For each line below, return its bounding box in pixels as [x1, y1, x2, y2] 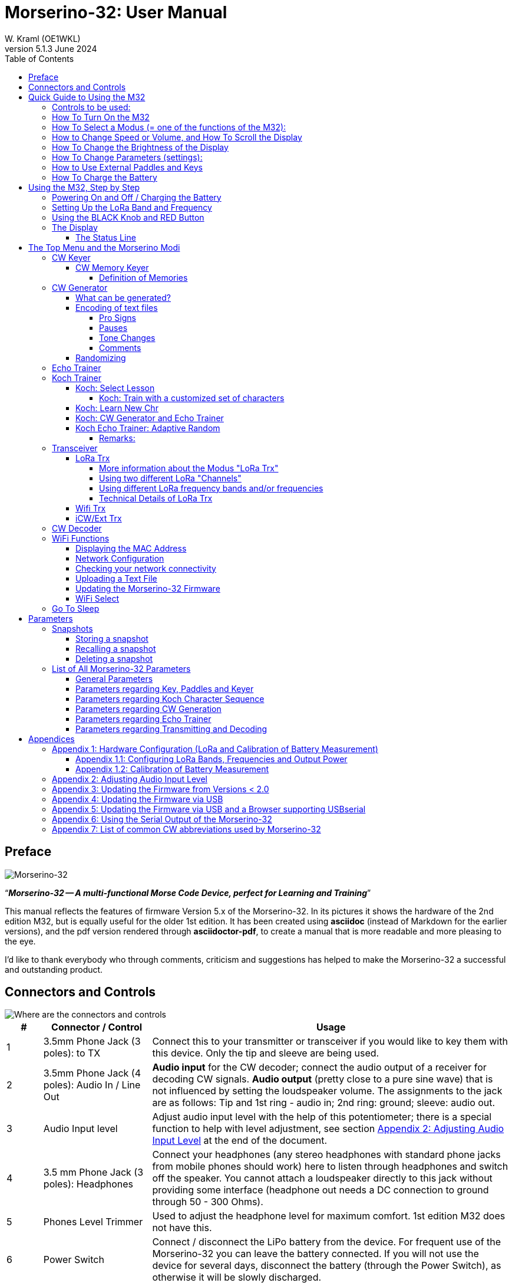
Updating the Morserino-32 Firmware [75, 583, 220, 593]
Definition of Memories [99, 272, 188, 283]
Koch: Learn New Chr [75, 402, 158, 413]
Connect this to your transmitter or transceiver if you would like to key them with [152, 1035, 508, 1048]
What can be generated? [75, 292, 171, 303]
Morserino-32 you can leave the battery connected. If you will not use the [152, 1248, 479, 1260]
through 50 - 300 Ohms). [152, 1196, 263, 1208]
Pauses [99, 322, 128, 333]
